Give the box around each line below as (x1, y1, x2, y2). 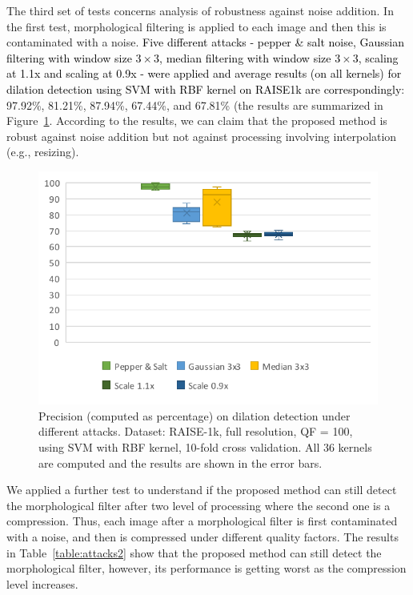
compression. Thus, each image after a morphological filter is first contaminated (6, 513, 398, 529)
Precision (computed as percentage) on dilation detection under (38, 407, 351, 424)
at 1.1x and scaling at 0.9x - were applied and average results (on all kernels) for (6, 65, 402, 82)
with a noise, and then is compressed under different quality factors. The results (6, 528, 399, 545)
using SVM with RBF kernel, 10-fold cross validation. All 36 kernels (38, 439, 372, 456)
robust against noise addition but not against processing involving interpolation (6, 127, 397, 144)
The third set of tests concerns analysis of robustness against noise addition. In (6, 2, 394, 18)
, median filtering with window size (159, 49, 331, 66)
